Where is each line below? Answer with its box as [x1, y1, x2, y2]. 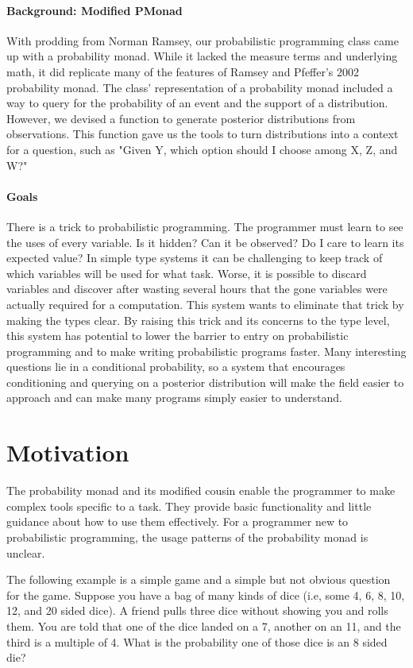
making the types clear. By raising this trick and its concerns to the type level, [6, 311, 390, 328]
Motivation [6, 436, 129, 469]
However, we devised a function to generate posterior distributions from [6, 110, 356, 126]
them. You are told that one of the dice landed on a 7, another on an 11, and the [6, 617, 401, 634]
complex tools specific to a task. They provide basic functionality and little [6, 497, 372, 514]
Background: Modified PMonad [6, 2, 183, 18]
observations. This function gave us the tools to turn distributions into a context [6, 125, 399, 142]
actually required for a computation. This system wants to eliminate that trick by [6, 295, 404, 312]
